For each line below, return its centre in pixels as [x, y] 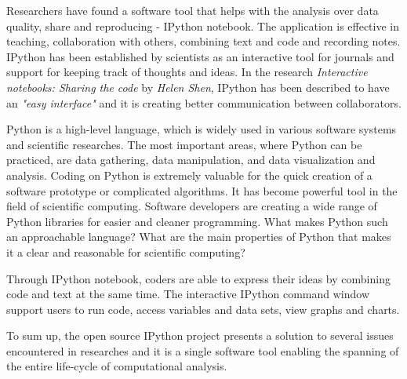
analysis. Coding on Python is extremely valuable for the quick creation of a [189, 175]
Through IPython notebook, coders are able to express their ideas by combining [198, 278]
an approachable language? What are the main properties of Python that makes [199, 237]
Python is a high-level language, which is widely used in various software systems [202, 129]
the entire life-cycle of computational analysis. [117, 366]
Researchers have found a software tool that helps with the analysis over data [193, 10]
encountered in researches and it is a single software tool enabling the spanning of [203, 350]
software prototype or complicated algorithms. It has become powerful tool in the [202, 190]
